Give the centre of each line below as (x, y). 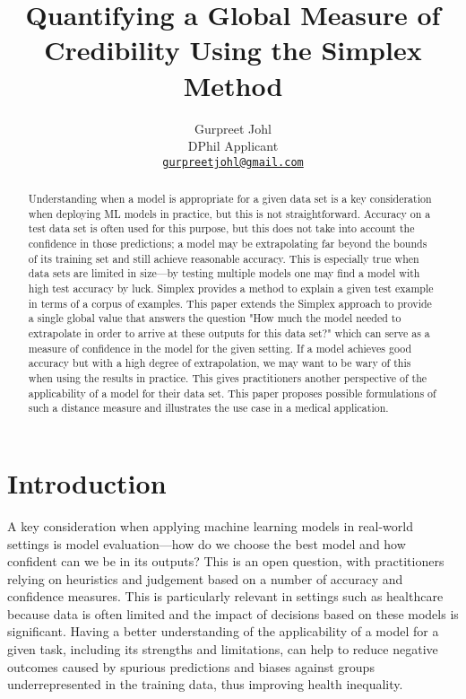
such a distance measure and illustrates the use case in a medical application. (208, 408)
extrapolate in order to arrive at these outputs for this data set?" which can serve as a (229, 333)
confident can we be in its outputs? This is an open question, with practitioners (226, 561)
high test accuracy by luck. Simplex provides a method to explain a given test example (231, 288)
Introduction (87, 482)
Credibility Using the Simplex (233, 50)
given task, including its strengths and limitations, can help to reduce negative (223, 649)
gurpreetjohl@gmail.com (233, 162)
